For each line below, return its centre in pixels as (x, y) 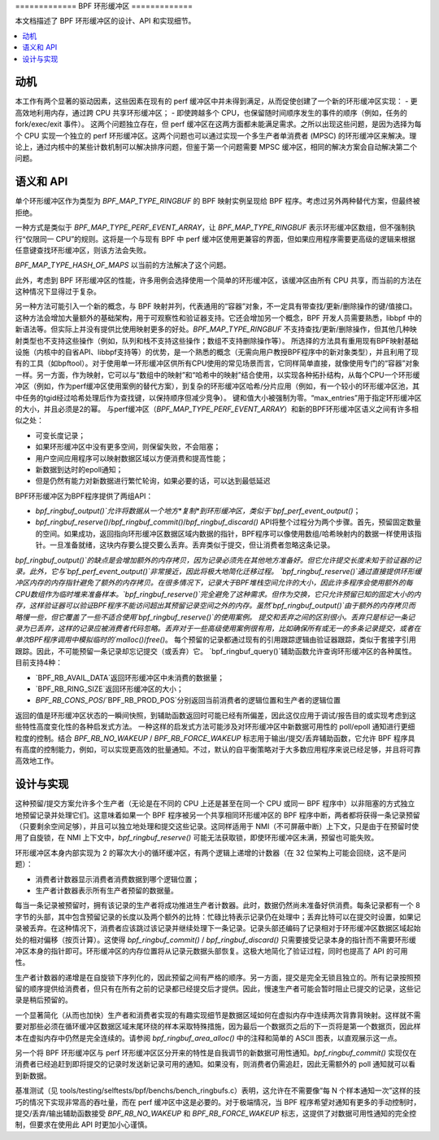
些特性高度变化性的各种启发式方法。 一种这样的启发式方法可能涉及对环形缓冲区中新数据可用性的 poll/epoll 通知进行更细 (215, 727)
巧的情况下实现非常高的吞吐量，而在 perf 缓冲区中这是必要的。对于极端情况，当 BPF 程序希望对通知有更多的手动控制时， (218, 1102)
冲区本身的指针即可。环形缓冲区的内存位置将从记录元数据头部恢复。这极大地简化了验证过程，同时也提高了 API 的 (204, 951)
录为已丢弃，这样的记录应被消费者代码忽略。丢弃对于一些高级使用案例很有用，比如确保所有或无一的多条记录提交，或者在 (218, 628)
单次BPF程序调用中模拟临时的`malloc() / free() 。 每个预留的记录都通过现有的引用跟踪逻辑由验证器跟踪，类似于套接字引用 (215, 640)
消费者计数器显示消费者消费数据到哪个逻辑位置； (117, 879)
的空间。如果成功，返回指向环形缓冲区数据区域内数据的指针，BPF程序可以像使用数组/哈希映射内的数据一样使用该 (225, 533)
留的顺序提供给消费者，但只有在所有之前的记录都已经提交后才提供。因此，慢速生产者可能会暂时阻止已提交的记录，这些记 (218, 989)
